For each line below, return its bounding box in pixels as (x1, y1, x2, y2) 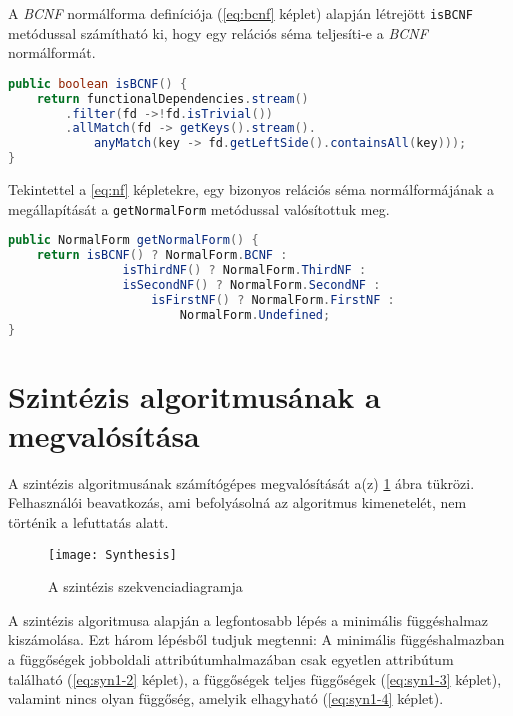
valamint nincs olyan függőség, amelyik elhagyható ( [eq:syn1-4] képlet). (8, 688, 444, 709)
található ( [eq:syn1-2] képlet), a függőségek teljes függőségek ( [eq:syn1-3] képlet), (8, 668, 502, 689)
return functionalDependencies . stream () (36, 91, 309, 106)
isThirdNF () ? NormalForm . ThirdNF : (122, 263, 367, 278)
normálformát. (8, 42, 96, 63)
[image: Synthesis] (48, 547, 177, 562)
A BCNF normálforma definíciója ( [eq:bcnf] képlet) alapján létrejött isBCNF (8, 3, 473, 23)
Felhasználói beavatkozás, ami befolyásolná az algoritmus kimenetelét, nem (8, 492, 467, 513)
